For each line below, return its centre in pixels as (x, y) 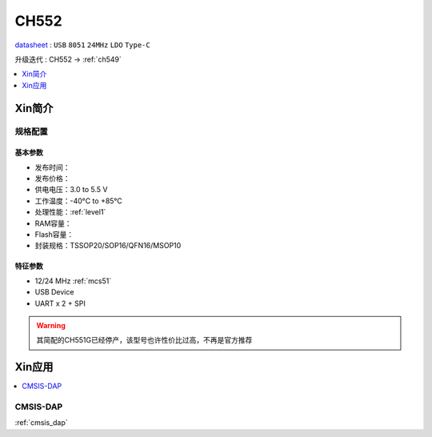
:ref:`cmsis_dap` (41, 423)
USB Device (54, 292)
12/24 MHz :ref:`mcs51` (73, 281)
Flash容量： (54, 235)
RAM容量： (53, 223)
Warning (51, 325)
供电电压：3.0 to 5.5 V (71, 190)
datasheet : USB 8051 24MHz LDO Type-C (83, 45)
